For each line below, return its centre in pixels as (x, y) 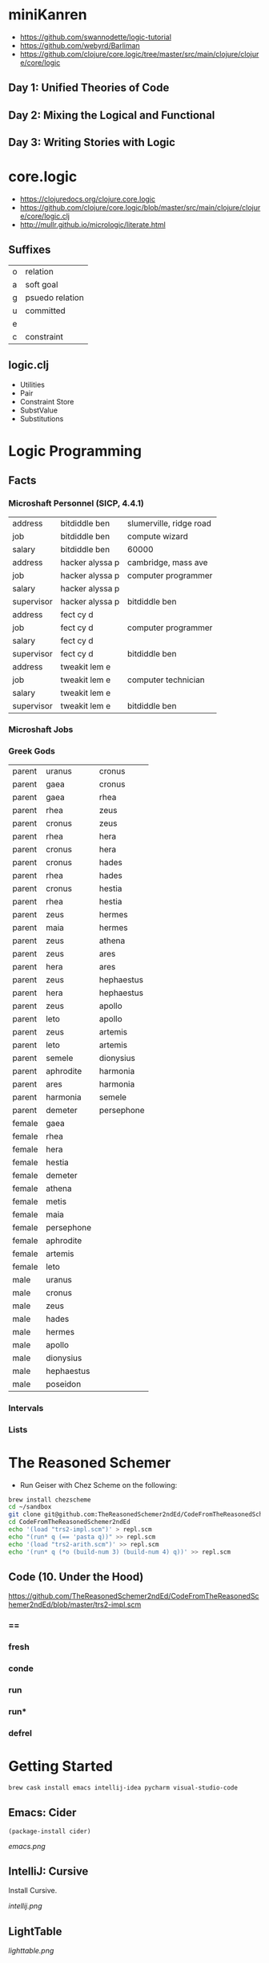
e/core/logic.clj (45, 216)
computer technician (166, 680)
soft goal (42, 284)
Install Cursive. (33, 1891)
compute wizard (157, 536)
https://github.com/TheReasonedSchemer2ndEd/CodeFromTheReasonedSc (134, 1596)
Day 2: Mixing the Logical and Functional (112, 115)
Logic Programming (75, 451)
